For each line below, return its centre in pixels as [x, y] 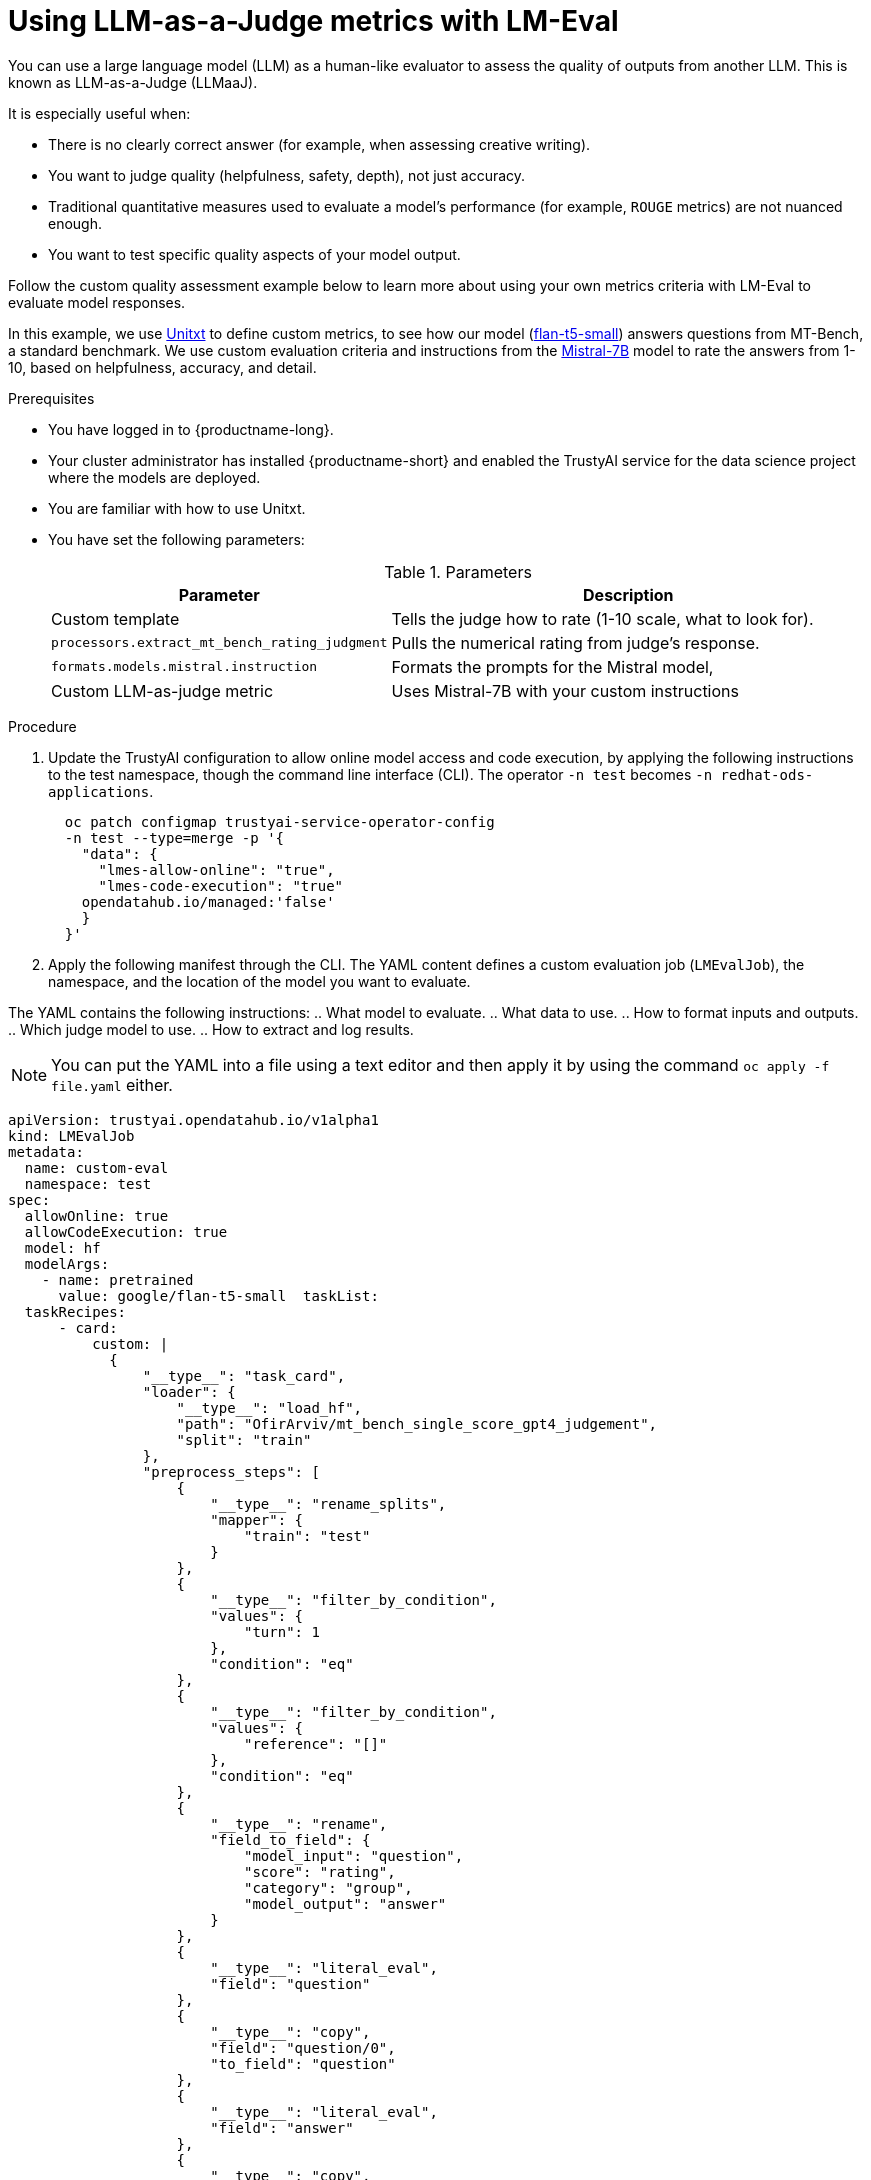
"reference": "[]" [316, 1743]
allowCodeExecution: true [126, 1231]
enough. [75, 223]
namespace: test [88, 1183]
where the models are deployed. [154, 477]
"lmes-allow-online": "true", [216, 869]
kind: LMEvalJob [71, 1135]
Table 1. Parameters [458, 571]
